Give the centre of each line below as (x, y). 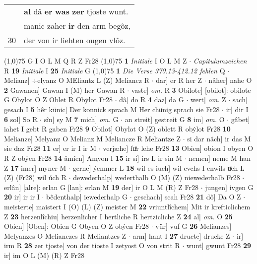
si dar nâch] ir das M (219, 138)
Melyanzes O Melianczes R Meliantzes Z (65, 235)
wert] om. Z (208, 99)
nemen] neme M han (220, 158)
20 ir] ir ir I (22, 197)
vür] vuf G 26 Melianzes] (193, 226)
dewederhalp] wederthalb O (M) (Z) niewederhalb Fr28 (157, 177)
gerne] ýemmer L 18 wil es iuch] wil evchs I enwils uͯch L (159, 167)
